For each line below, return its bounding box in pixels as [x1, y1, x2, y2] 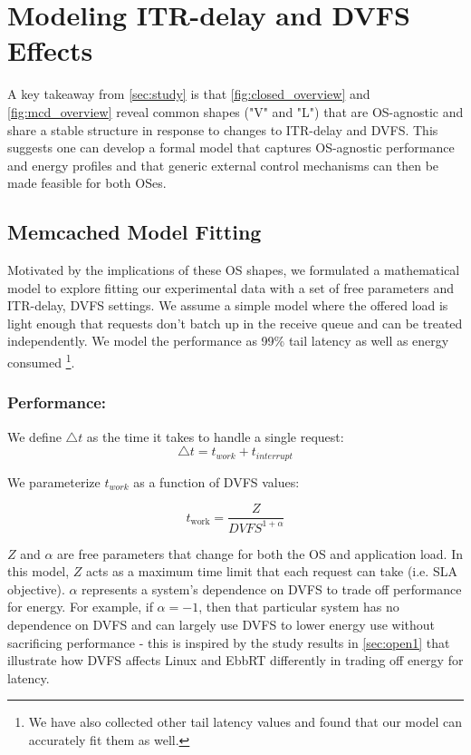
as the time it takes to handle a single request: [86, 427, 344, 446]
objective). [7, 579, 65, 598]
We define [7, 427, 62, 446]
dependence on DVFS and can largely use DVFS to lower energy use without [7, 614, 435, 633]
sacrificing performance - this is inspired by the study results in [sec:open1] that [7, 632, 450, 652]
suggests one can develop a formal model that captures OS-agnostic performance [7, 138, 455, 157]
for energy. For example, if [7, 597, 153, 616]
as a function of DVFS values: [133, 472, 300, 491]
